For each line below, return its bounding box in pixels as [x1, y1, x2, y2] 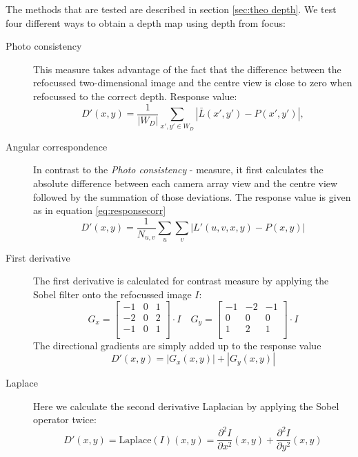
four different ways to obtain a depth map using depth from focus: [6, 15, 286, 30]
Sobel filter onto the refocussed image [33, 286, 192, 301]
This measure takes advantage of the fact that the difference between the [33, 61, 341, 76]
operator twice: [33, 412, 97, 427]
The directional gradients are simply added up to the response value [33, 338, 321, 352]
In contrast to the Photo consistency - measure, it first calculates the [33, 162, 324, 177]
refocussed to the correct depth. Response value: [33, 88, 237, 103]
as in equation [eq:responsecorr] [33, 203, 166, 217]
